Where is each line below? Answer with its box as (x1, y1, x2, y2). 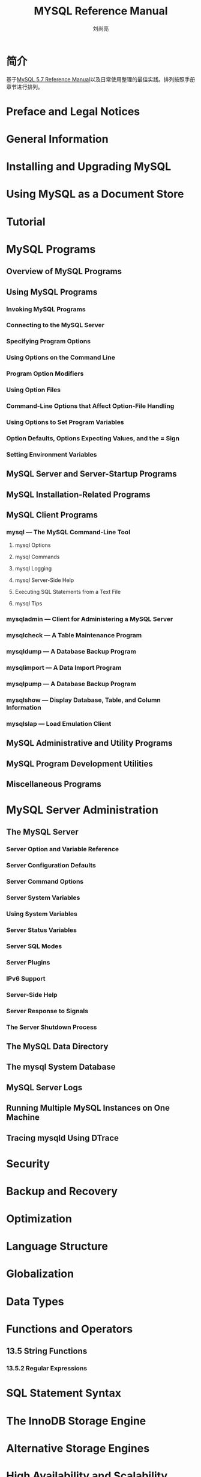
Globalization (6, 1267, 74, 1281)
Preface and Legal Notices (6, 104, 140, 118)
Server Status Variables (6, 926, 77, 934)
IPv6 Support (6, 974, 46, 982)
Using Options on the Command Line (6, 354, 115, 362)
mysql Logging (14, 565, 52, 572)
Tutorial (6, 215, 46, 228)
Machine (6, 1113, 40, 1123)
